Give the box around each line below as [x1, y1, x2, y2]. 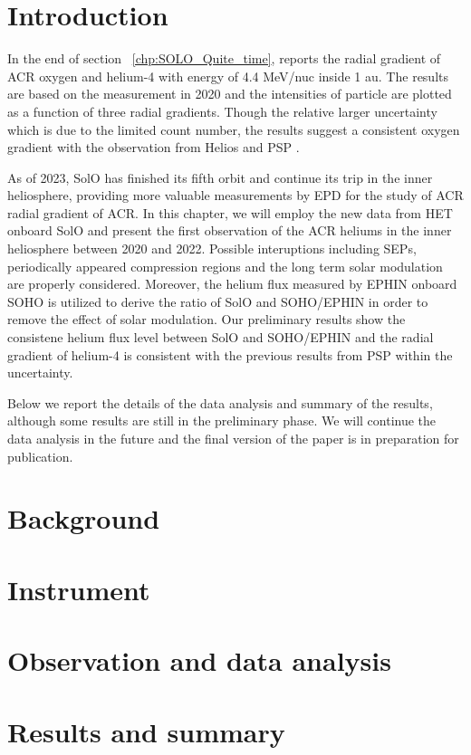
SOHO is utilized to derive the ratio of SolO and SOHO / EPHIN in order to [7, 291, 428, 311]
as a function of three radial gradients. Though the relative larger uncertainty [7, 101, 437, 120]
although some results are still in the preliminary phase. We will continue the [7, 411, 437, 430]
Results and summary [7, 712, 285, 750]
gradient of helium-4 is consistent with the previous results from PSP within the [7, 345, 453, 364]
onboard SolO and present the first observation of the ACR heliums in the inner [7, 221, 452, 240]
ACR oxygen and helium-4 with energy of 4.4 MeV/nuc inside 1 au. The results [7, 66, 448, 85]
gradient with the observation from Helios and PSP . [7, 138, 300, 157]
